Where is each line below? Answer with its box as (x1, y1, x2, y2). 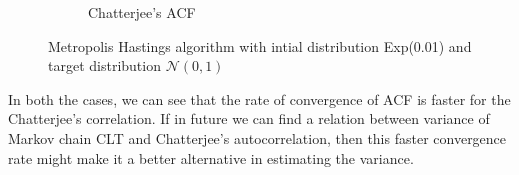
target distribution (48, 55, 161, 76)
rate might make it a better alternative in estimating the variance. (8, 147, 414, 168)
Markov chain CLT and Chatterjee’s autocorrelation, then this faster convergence (8, 127, 507, 148)
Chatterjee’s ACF (88, 2, 196, 22)
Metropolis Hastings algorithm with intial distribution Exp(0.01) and (48, 35, 472, 56)
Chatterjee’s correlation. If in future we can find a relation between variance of (8, 108, 490, 129)
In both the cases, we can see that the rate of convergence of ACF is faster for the (8, 88, 511, 109)
